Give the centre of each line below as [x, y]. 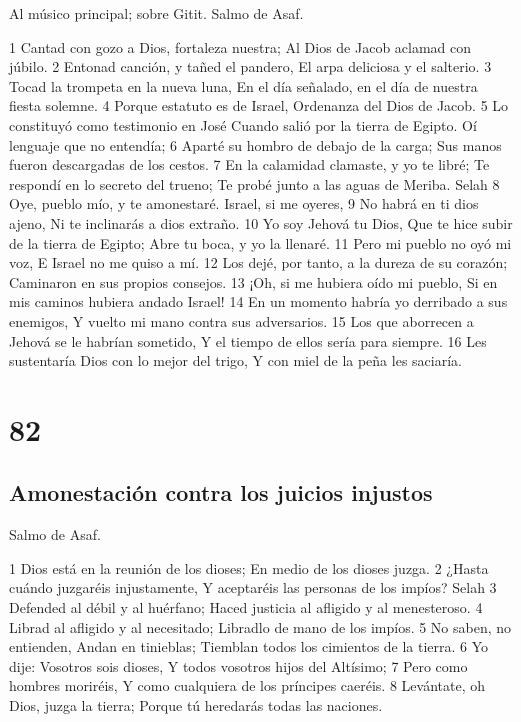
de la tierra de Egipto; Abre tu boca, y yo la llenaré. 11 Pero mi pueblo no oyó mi [260, 242]
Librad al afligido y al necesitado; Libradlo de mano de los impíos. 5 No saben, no [260, 626]
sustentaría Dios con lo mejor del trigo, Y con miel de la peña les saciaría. [235, 360]
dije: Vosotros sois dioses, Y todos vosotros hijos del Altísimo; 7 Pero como [238, 665]
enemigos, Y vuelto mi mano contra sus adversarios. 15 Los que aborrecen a [241, 320]
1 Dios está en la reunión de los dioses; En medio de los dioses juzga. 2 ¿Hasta [249, 567]
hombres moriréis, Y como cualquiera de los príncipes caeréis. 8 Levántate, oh [247, 685]
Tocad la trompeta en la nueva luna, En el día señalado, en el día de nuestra [243, 85]
